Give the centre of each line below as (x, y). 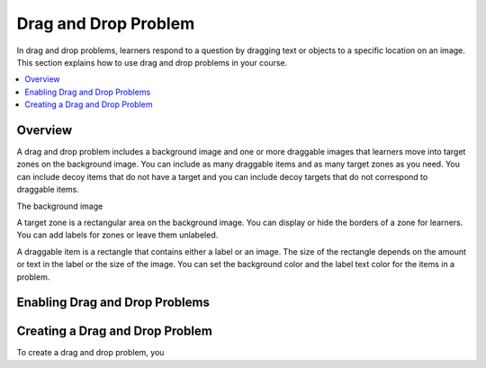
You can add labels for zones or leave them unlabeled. (117, 235)
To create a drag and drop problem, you (90, 353)
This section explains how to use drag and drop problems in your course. (152, 62)
